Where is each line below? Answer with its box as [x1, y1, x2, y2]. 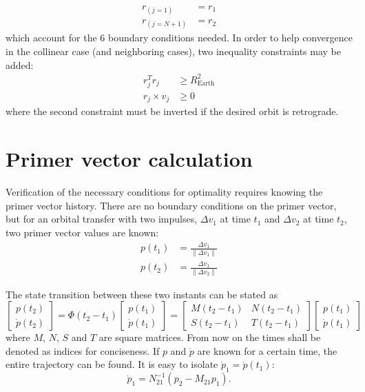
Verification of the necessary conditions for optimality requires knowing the [6, 185, 323, 199]
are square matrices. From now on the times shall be [98, 330, 321, 344]
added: [6, 57, 34, 72]
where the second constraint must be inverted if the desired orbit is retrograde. [6, 104, 339, 118]
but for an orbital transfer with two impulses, [6, 212, 198, 226]
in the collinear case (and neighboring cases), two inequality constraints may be [6, 44, 341, 59]
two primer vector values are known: [6, 225, 159, 239]
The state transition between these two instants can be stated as [6, 287, 278, 301]
